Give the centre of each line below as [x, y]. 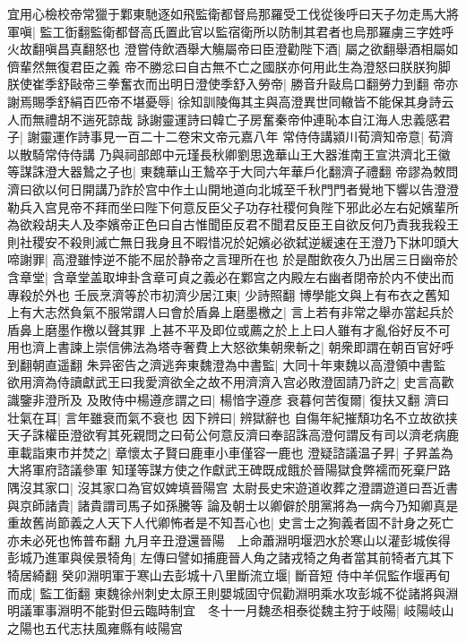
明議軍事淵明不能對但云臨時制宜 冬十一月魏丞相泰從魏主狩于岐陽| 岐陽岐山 [231, 610]
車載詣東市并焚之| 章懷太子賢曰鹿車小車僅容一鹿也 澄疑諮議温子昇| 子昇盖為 [230, 452]
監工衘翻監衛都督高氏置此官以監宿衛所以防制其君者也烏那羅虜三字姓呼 [247, 31]
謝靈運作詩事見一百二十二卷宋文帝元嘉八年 [153, 137]
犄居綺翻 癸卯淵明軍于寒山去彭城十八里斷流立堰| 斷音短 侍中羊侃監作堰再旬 [229, 575]
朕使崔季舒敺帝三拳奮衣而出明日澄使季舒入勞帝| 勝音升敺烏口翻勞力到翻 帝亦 [233, 84]
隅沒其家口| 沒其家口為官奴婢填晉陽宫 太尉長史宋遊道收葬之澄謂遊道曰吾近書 [233, 488]
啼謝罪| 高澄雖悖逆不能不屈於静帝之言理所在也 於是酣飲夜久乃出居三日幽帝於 [233, 259]
